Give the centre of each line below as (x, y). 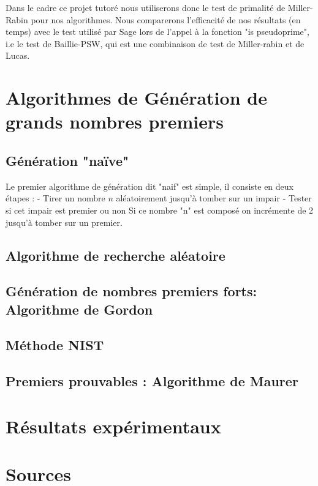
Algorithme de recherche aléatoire (115, 255)
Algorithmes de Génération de (136, 98)
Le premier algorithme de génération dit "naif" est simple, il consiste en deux (150, 186)
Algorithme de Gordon (79, 309)
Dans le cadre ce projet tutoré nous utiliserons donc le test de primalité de (146, 7)
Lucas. (18, 55)
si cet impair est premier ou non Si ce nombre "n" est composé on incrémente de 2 (160, 210)
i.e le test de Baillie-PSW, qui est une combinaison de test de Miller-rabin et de (155, 43)
